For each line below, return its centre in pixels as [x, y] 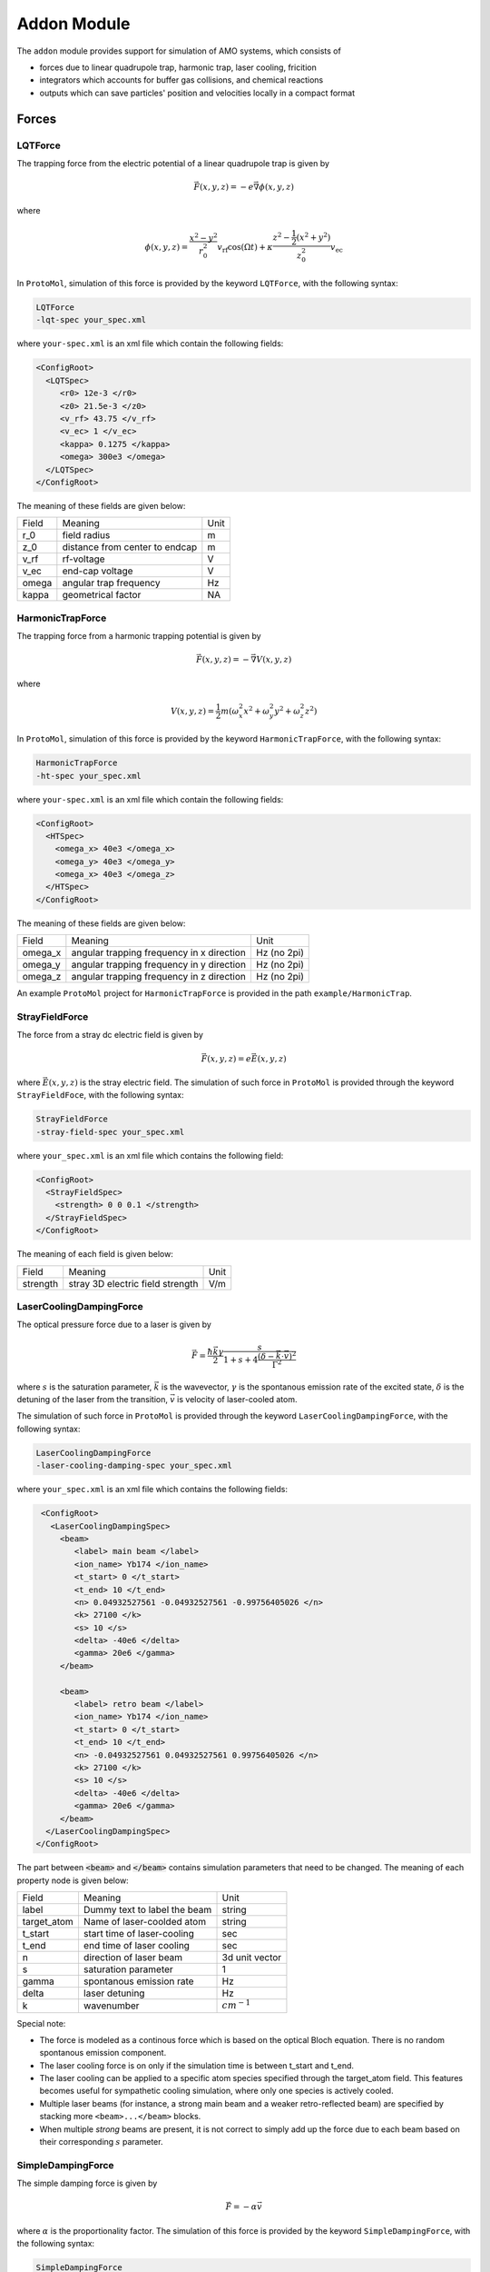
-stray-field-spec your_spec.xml [110, 1132]
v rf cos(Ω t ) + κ [245, 248]
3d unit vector [252, 1958]
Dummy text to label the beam [147, 1910]
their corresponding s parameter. [101, 2142]
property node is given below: [73, 1880]
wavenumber [111, 2006]
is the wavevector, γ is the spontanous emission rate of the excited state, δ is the [313, 1387]
